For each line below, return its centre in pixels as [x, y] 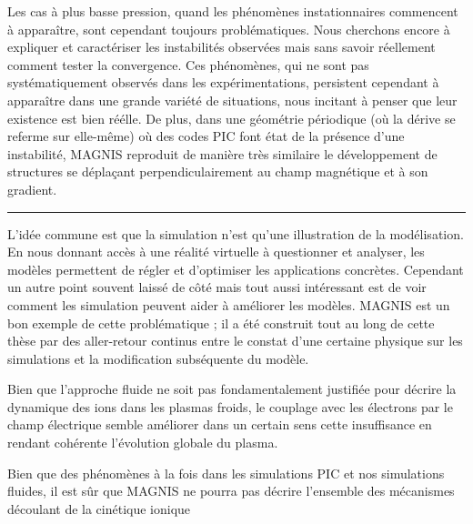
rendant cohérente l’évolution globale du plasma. [143, 443]
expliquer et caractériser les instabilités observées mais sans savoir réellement [221, 47]
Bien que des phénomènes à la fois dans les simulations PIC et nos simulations [226, 473]
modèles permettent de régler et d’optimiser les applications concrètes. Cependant [236, 269]
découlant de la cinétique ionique [99, 508]
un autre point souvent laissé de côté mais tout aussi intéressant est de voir [217, 287]
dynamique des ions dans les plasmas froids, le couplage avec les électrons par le [230, 406]
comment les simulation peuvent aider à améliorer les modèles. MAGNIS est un [229, 304]
